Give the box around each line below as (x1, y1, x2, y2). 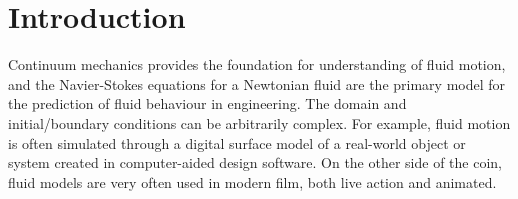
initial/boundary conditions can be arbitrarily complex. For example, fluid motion (8, 112, 511, 133)
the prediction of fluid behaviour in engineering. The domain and (8, 93, 407, 114)
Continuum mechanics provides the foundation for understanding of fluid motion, (8, 54, 506, 75)
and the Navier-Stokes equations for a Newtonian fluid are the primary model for (8, 73, 506, 94)
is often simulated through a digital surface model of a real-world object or (8, 132, 466, 153)
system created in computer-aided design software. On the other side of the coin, (8, 152, 503, 173)
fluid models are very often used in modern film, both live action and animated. (8, 171, 497, 192)
